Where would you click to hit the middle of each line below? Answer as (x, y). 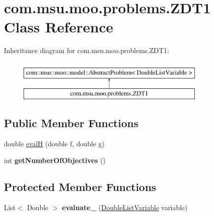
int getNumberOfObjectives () (55, 160)
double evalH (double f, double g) (54, 144)
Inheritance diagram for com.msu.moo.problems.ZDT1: (87, 50)
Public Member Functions (71, 123)
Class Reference (59, 27)
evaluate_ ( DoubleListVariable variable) (125, 207)
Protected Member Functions (80, 186)
